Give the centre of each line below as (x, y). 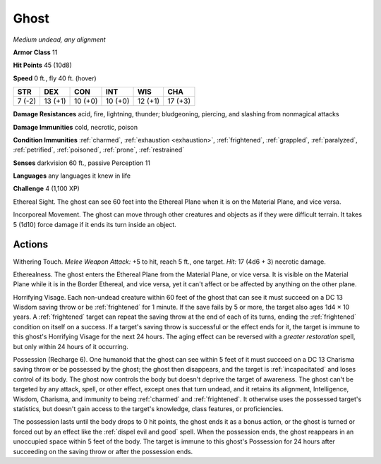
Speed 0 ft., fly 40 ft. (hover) (55, 78)
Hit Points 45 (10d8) (42, 65)
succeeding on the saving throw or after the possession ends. (103, 451)
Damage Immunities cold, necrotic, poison (75, 127)
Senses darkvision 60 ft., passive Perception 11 (82, 163)
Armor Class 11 (35, 52)
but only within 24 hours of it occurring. (71, 346)
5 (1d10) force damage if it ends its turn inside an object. (95, 224)
